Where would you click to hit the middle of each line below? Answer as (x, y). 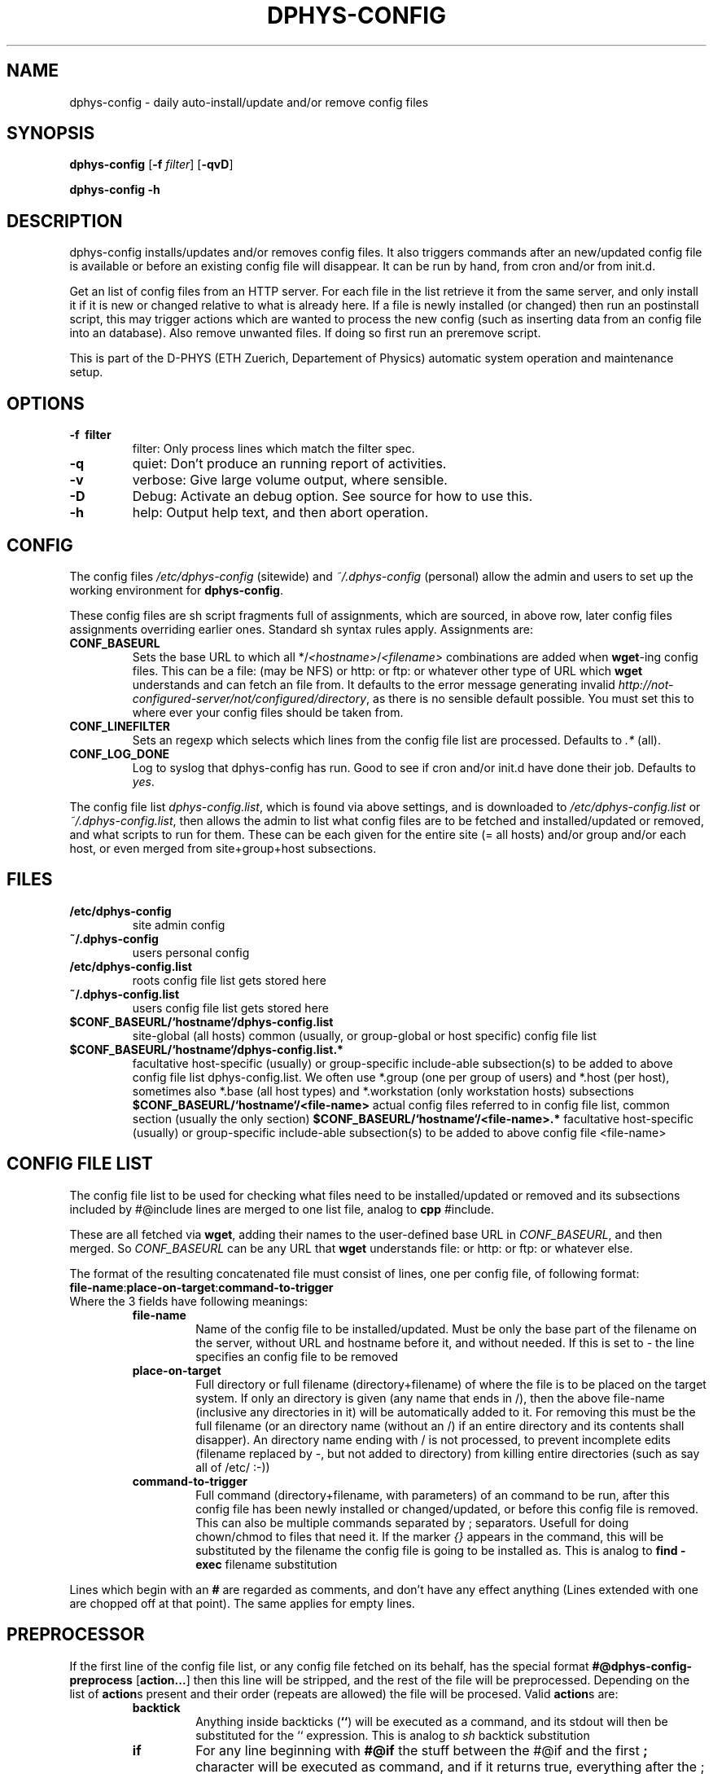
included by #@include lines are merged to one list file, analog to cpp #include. (282, 1209)
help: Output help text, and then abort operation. (280, 513)
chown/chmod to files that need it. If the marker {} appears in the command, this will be (430, 1536)
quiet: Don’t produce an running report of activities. (289, 464)
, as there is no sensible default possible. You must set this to (530, 698)
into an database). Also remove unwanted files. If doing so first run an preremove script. (305, 333)
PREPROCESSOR (76, 1635)
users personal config (191, 952)
